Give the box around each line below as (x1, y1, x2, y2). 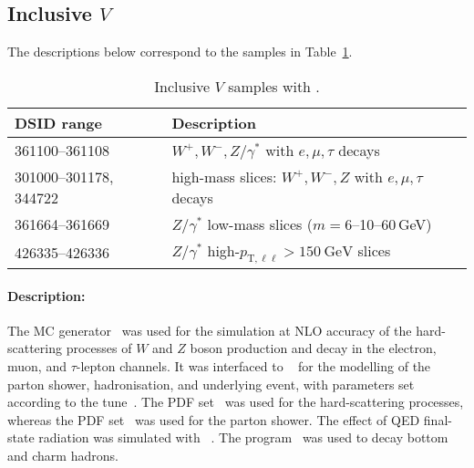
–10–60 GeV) (352, 213, 432, 234)
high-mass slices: (171, 165, 277, 187)
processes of (66, 338, 132, 358)
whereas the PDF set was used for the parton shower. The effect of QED (7, 410, 420, 429)
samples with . (228, 75, 320, 97)
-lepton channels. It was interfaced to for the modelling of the (76, 356, 431, 375)
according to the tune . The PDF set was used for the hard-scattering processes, (7, 392, 464, 411)
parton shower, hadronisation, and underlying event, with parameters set (7, 374, 415, 393)
